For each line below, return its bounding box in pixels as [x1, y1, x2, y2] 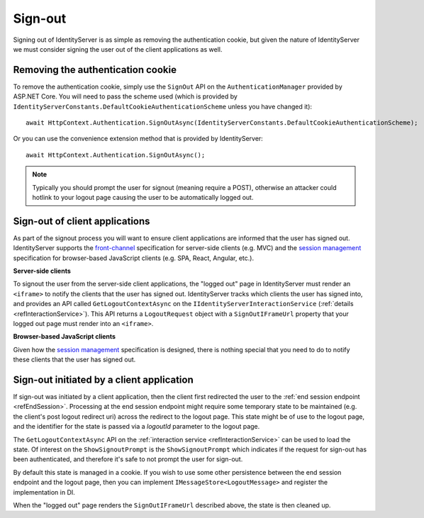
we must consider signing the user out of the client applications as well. [13, 45, 223, 53]
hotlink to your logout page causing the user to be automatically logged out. [32, 193, 254, 201]
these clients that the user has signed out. [13, 355, 136, 364]
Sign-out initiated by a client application [13, 373, 194, 385]
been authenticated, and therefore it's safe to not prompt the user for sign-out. [13, 455, 243, 463]
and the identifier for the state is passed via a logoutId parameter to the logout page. [13, 422, 260, 431]
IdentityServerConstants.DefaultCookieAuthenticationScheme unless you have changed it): [13, 102, 312, 111]
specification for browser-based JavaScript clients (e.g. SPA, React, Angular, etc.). [13, 254, 255, 262]
